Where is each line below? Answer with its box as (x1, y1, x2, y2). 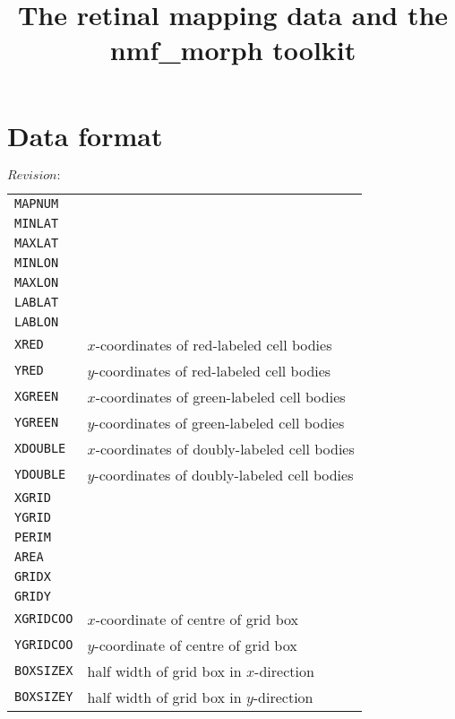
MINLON (14, 255, 59, 270)
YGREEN (14, 415, 59, 429)
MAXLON (14, 274, 59, 290)
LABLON (14, 314, 59, 329)
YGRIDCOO (14, 637, 73, 652)
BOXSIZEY (14, 689, 73, 704)
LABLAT (14, 294, 59, 309)
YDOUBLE (14, 467, 66, 481)
